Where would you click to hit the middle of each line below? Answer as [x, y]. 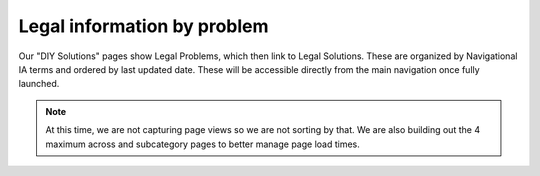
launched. [39, 84]
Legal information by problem [143, 26]
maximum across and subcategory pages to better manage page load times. [202, 144]
